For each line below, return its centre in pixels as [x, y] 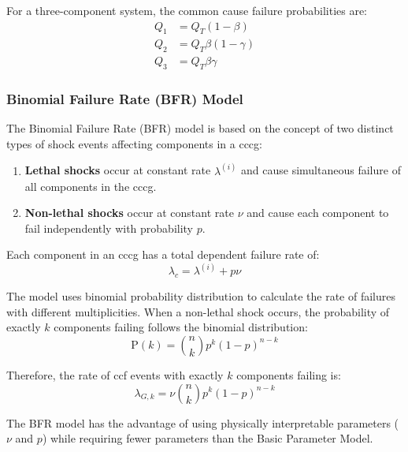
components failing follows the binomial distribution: [181, 327]
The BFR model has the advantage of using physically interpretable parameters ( [203, 422]
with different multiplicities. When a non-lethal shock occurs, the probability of [198, 311]
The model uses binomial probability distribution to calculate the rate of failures [201, 296]
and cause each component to [318, 213]
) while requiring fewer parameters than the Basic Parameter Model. [208, 438]
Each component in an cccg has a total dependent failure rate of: [163, 254]
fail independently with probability [109, 228]
